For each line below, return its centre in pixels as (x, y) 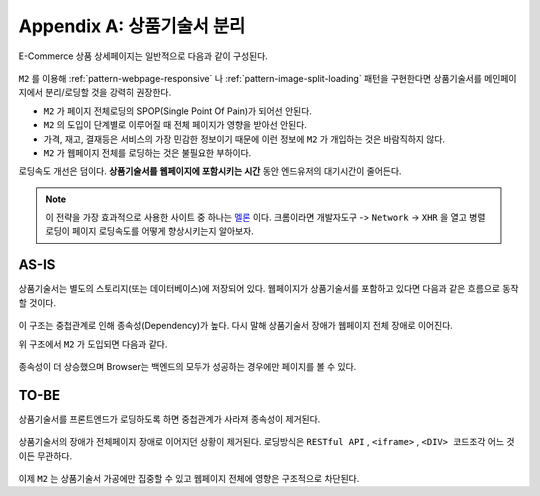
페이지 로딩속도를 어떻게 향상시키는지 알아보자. (162, 231)
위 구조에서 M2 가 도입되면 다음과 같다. (93, 344)
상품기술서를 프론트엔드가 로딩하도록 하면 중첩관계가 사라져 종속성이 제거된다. (169, 419)
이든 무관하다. (45, 456)
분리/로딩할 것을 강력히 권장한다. (108, 92)
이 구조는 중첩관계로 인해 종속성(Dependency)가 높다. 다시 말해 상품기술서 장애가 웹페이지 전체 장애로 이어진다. (236, 326)
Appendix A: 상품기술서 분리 (132, 26)
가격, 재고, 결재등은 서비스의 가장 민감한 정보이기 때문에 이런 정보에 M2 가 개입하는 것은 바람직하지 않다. (244, 139)
